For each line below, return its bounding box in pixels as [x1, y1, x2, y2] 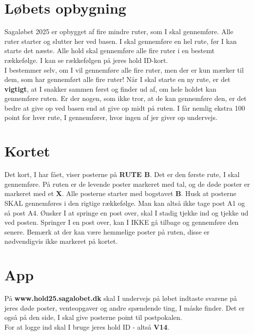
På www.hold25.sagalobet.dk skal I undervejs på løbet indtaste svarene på [4, 293, 237, 303]
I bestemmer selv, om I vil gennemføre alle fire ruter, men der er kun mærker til [4, 64, 244, 75]
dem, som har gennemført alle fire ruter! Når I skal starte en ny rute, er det [4, 74, 231, 84]
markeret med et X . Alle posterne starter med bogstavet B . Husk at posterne [4, 188, 236, 198]
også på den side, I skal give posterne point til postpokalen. [4, 312, 182, 322]
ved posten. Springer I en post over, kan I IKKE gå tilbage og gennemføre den [4, 217, 239, 227]
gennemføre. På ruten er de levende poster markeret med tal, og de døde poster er [4, 178, 250, 189]
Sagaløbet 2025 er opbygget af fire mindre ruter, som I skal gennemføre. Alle [4, 26, 234, 37]
